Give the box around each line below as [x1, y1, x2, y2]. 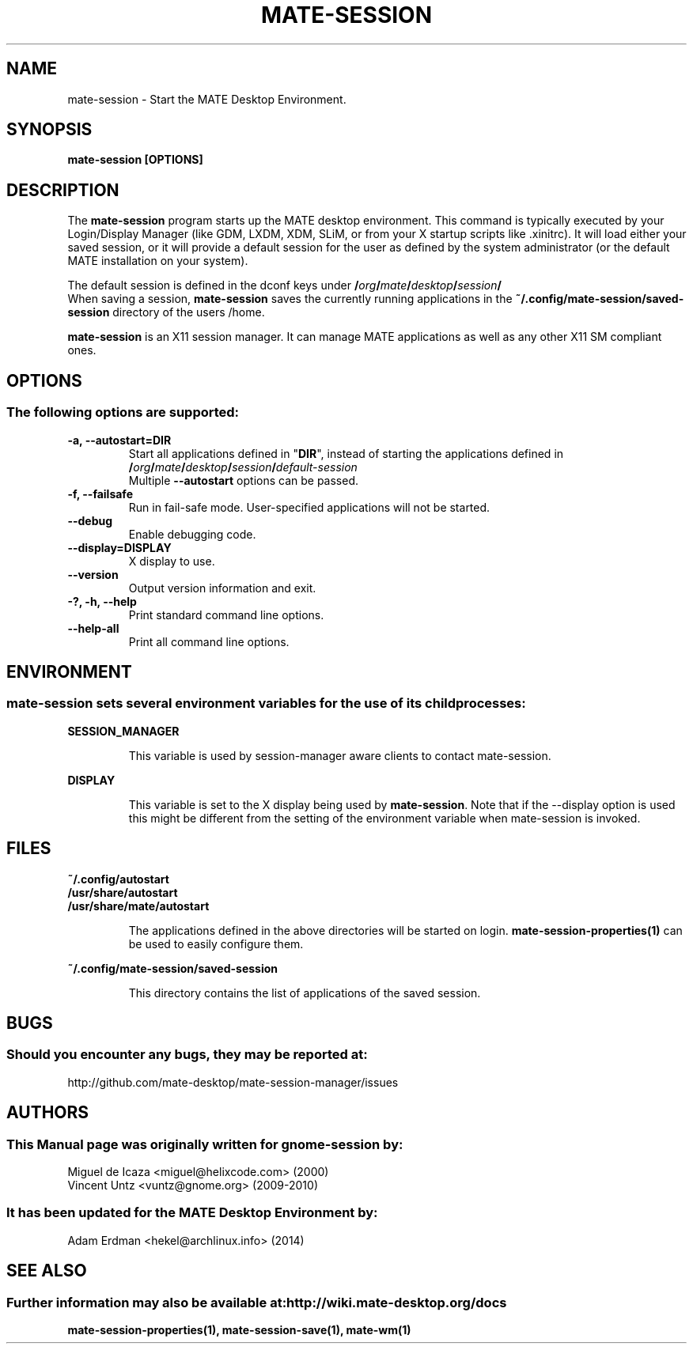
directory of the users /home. [112, 305, 265, 320]
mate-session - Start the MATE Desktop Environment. [67, 92, 346, 106]
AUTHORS [6, 1102, 89, 1123]
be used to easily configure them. [128, 936, 304, 951]
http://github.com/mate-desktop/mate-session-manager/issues [67, 1075, 399, 1089]
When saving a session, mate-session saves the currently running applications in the [67, 292, 513, 306]
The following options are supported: [6, 404, 240, 421]
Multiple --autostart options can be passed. [128, 473, 359, 487]
